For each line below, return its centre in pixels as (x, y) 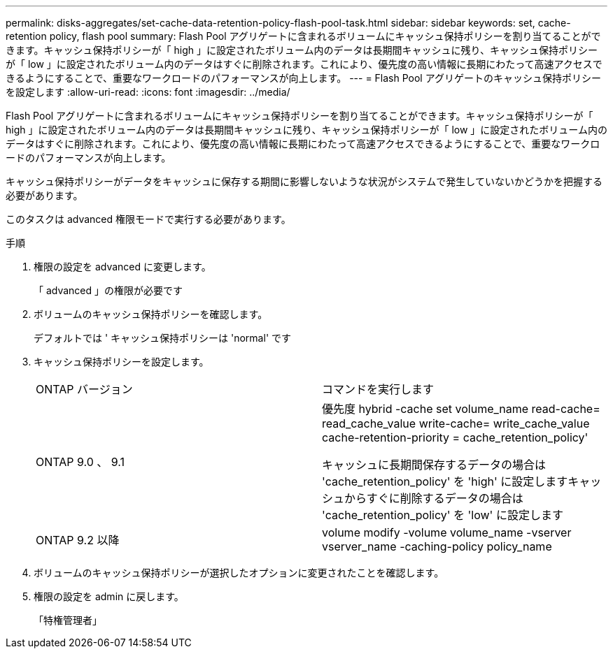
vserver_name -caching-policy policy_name (437, 546)
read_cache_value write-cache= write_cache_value (456, 423)
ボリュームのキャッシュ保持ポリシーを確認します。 (151, 314)
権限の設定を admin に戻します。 (109, 596)
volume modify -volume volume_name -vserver (447, 532)
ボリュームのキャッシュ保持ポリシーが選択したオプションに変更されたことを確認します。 (239, 573)
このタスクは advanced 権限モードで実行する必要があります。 (148, 219)
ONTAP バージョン (84, 389)
